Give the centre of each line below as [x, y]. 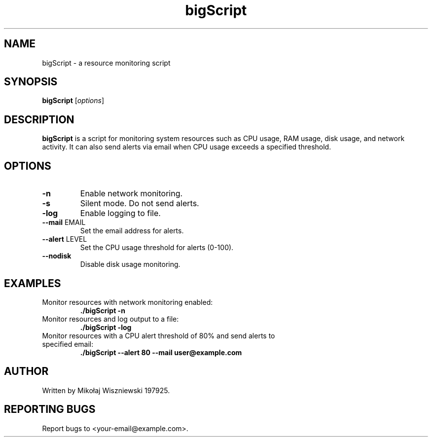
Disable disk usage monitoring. [130, 264]
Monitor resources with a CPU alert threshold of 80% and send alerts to [159, 335]
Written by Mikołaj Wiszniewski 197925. [106, 390]
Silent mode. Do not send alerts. [140, 203]
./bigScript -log [106, 327]
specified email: [68, 344]
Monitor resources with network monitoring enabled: [127, 302]
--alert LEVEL [65, 239]
